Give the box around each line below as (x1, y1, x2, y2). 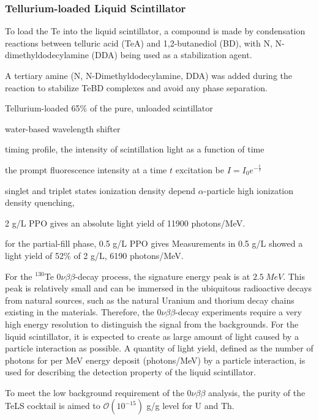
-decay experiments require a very (175, 306, 302, 318)
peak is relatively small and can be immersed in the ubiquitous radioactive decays (5, 282, 312, 294)
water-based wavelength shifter (5, 122, 121, 135)
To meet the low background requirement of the (5, 386, 184, 399)
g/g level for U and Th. (146, 399, 235, 412)
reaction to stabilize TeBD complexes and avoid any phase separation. (5, 81, 268, 94)
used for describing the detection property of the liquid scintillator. (5, 366, 256, 378)
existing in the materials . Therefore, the (5, 306, 154, 318)
